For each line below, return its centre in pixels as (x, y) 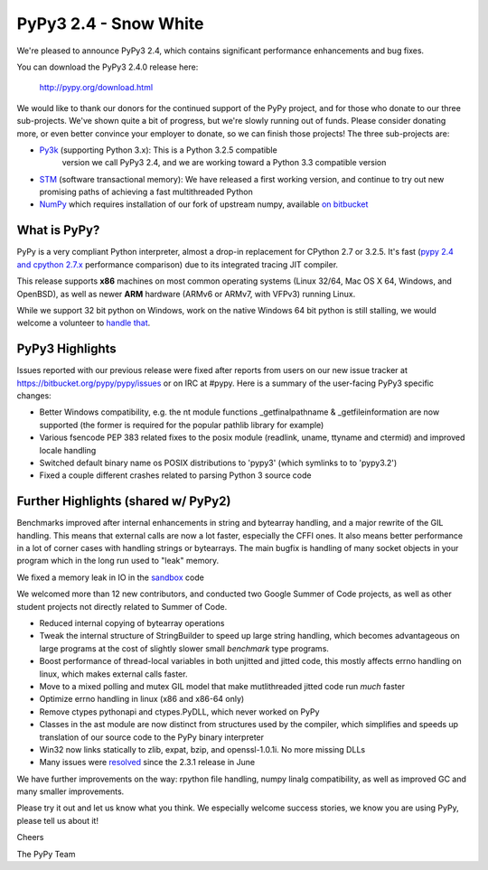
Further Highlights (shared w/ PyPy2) (124, 501)
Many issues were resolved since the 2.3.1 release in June (147, 762)
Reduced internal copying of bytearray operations (132, 622)
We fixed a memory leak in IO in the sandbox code (111, 577)
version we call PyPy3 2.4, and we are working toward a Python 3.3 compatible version (224, 163)
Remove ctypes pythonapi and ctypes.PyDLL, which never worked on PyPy (179, 711)
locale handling (68, 450)
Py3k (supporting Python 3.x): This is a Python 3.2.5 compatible (158, 150)
